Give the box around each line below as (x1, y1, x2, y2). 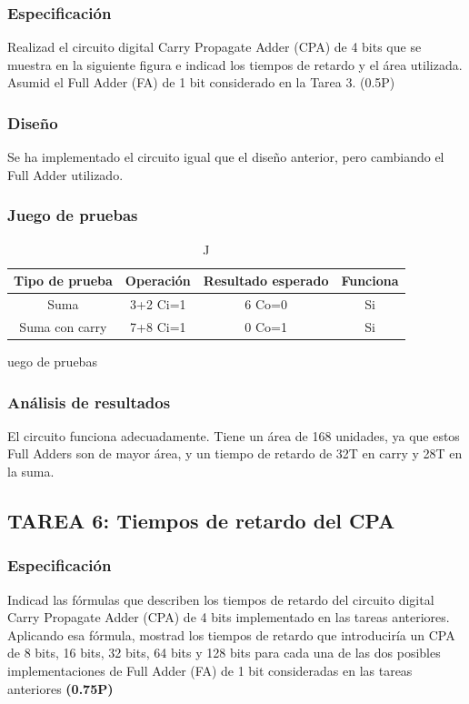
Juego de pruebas (7, 204, 138, 226)
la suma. (7, 462, 55, 480)
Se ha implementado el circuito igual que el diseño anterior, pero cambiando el (7, 147, 444, 166)
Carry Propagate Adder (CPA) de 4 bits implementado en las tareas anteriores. (7, 608, 450, 627)
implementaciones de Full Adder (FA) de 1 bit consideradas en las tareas (7, 660, 413, 679)
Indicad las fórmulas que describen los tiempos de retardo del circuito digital (7, 589, 434, 608)
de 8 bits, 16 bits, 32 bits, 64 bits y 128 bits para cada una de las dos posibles (7, 643, 441, 662)
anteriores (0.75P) (7, 679, 114, 698)
